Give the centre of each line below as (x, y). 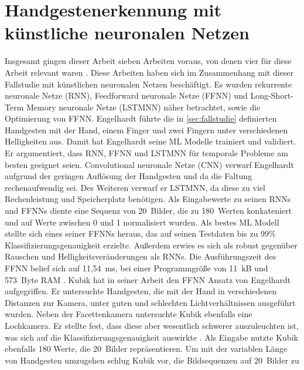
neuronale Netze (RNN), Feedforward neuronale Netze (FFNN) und (126, 95)
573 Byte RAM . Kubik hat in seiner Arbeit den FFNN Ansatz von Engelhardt (148, 279)
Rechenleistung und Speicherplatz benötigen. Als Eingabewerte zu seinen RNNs (148, 199)
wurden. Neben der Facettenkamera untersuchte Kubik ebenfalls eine (129, 314)
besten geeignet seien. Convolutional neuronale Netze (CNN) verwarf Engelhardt (150, 164)
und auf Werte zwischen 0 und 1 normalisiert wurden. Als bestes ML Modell (142, 222)
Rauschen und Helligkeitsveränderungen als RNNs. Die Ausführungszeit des (141, 256)
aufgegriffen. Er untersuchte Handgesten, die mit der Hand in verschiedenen (141, 291)
